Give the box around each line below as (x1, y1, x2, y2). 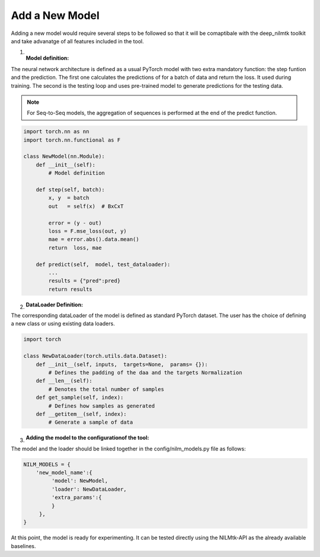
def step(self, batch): (36, 187, 105, 193)
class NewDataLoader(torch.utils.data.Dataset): (23, 353, 168, 360)
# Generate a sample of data (48, 419, 133, 426)
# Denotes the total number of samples (48, 386, 164, 392)
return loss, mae (48, 244, 102, 251)
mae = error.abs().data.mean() (48, 236, 139, 243)
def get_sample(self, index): (36, 394, 124, 401)
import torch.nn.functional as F (23, 136, 121, 143)
